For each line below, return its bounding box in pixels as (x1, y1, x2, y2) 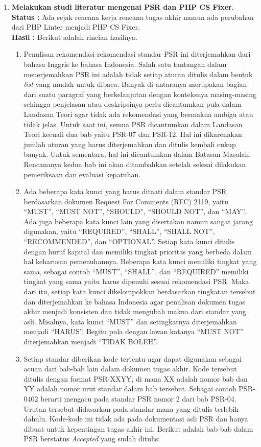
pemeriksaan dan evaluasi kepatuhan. (23, 169, 141, 179)
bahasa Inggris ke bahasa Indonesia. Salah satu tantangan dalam (23, 58, 227, 69)
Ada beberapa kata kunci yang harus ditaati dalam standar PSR (23, 186, 227, 197)
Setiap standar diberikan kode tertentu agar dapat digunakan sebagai (23, 353, 242, 364)
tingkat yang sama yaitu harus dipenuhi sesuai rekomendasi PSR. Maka (23, 276, 249, 287)
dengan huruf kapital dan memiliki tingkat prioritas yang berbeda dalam (23, 246, 252, 256)
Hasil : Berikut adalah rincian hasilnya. (11, 31, 138, 42)
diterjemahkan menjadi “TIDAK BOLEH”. (23, 336, 158, 346)
